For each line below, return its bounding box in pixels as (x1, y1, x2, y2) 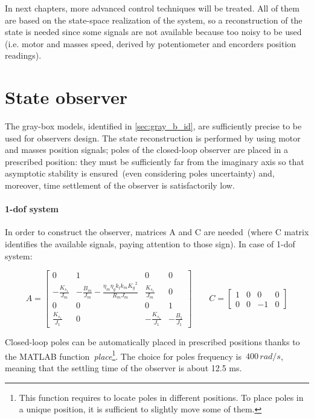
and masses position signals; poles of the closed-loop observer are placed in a (5, 143, 288, 156)
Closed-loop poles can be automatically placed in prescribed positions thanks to (5, 336, 300, 348)
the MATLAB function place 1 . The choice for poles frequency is (5, 348, 242, 362)
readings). (5, 49, 42, 62)
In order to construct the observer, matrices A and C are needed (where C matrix (5, 226, 309, 238)
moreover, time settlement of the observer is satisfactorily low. (5, 179, 235, 192)
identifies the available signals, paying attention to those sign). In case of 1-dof (5, 238, 295, 250)
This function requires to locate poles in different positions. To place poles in (19, 391, 304, 403)
